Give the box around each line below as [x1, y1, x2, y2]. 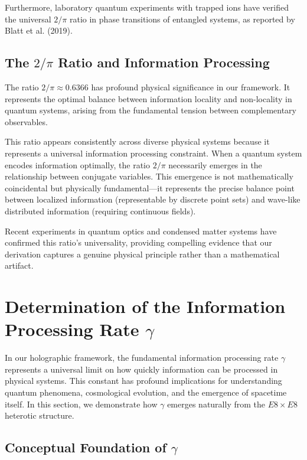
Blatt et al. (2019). [5, 24, 73, 37]
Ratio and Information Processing [58, 53, 270, 71]
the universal [5, 12, 51, 25]
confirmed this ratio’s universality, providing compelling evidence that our [5, 236, 272, 249]
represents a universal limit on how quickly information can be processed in [5, 363, 278, 375]
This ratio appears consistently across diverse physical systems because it [5, 135, 270, 148]
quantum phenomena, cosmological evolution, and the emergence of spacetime [5, 386, 287, 398]
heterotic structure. [5, 409, 74, 422]
